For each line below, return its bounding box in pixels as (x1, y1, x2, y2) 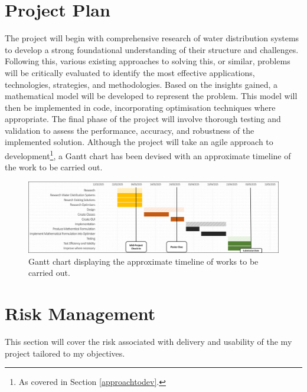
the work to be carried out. (5, 161, 103, 173)
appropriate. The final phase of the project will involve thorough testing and (5, 113, 281, 125)
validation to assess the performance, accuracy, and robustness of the (5, 124, 254, 136)
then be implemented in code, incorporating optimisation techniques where (5, 101, 276, 113)
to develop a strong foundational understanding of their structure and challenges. (5, 43, 299, 55)
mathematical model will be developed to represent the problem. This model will (5, 90, 298, 102)
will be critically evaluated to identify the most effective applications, (5, 66, 255, 78)
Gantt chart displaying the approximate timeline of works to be (28, 255, 259, 267)
